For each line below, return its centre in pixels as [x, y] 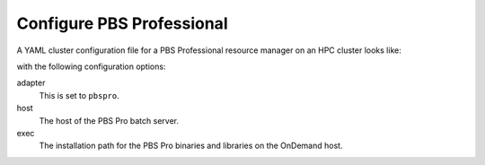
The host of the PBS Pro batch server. [109, 120]
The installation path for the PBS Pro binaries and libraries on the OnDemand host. [191, 146]
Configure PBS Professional [122, 23]
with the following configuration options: [91, 66]
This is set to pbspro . [79, 95]
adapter [31, 83]
